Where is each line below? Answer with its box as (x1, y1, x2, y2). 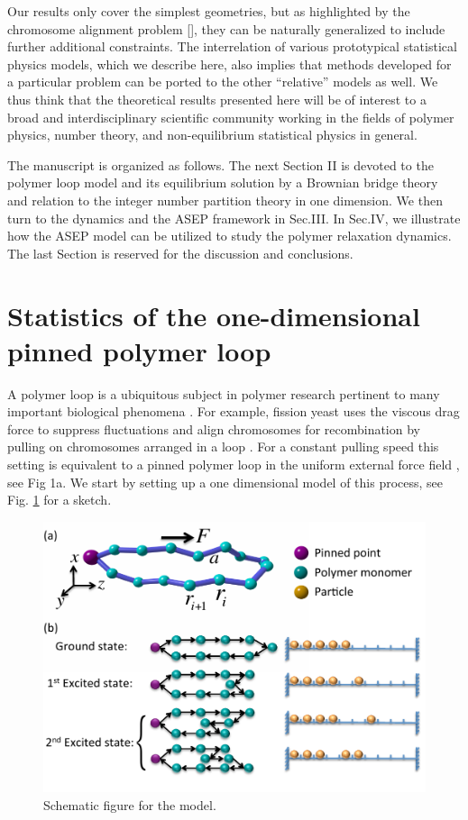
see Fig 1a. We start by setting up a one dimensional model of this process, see (7, 472, 444, 491)
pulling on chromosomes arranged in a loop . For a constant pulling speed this (7, 437, 439, 456)
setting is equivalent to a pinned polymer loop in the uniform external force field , (7, 455, 460, 473)
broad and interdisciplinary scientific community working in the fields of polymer (7, 107, 454, 126)
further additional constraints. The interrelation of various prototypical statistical (7, 37, 457, 56)
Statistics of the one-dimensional (7, 296, 420, 333)
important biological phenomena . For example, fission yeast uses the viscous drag (7, 402, 460, 421)
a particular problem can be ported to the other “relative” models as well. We (7, 72, 438, 91)
